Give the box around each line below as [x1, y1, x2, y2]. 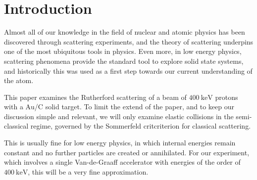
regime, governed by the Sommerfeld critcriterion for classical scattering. [30, 121, 251, 131]
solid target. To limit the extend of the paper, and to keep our [45, 101, 234, 112]
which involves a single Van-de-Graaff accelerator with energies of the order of [4, 157, 241, 167]
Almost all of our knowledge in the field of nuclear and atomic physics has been [4, 27, 245, 37]
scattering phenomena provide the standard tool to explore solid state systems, [4, 55, 244, 66]
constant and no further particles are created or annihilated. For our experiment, [4, 147, 250, 157]
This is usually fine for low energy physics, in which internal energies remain [4, 137, 236, 148]
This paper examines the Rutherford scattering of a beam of [4, 91, 187, 102]
